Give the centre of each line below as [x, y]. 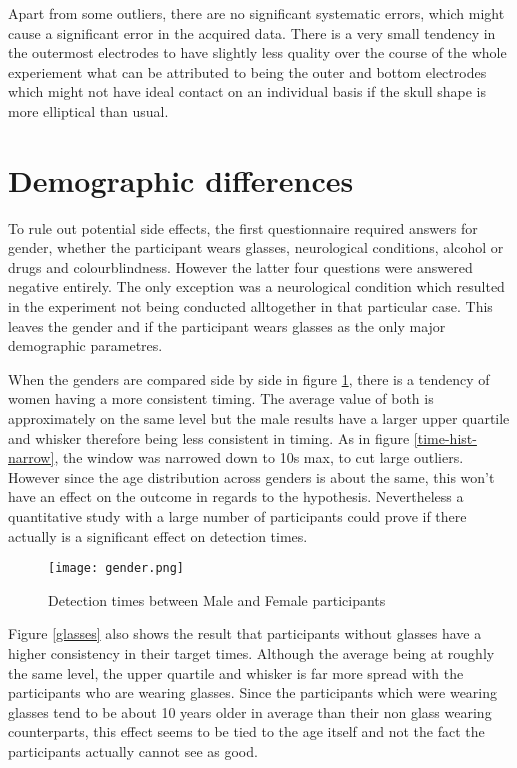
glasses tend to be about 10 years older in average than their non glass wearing [250, 711]
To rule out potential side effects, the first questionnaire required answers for [243, 227]
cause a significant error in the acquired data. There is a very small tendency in [252, 32]
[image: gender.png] [116, 568]
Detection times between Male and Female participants [217, 599]
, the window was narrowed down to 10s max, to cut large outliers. [259, 457]
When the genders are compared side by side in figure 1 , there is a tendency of [249, 378]
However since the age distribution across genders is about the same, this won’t [251, 476]
